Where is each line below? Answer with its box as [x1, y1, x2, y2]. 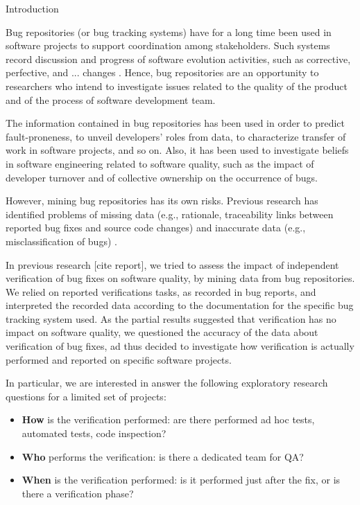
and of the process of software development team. [6, 92, 216, 107]
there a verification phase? [22, 486, 134, 500]
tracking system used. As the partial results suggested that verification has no [6, 311, 336, 326]
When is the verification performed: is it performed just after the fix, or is [22, 472, 341, 487]
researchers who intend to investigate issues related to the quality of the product [6, 78, 348, 93]
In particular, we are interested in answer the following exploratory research [6, 375, 328, 390]
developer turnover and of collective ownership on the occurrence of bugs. [6, 170, 318, 184]
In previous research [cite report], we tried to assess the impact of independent [6, 257, 339, 272]
